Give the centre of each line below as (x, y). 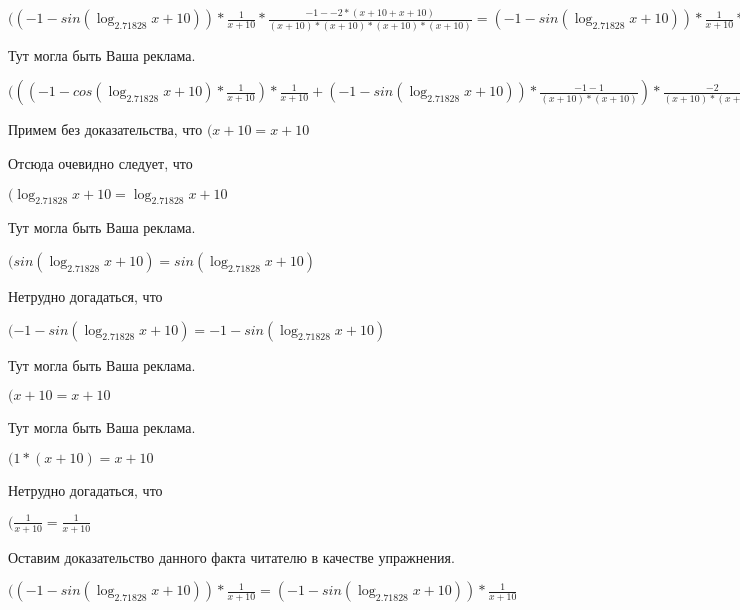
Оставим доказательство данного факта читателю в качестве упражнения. (231, 556)
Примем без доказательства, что (105, 129)
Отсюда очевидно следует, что (100, 162)
